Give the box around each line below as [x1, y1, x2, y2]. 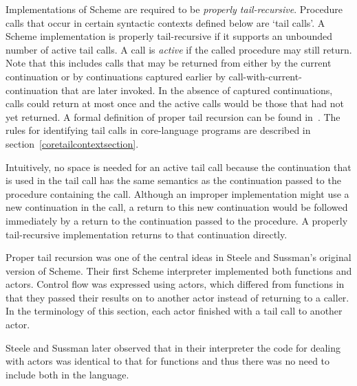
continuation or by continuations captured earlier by [6, 69, 226, 83]
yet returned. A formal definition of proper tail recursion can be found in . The [6, 109, 340, 124]
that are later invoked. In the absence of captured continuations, [61, 82, 333, 97]
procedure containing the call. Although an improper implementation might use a [6, 186, 349, 201]
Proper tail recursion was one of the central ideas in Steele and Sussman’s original [6, 250, 351, 264]
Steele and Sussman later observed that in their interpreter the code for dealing [6, 340, 341, 354]
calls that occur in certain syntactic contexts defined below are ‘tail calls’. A [6, 15, 325, 30]
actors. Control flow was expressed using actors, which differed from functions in [6, 277, 345, 291]
